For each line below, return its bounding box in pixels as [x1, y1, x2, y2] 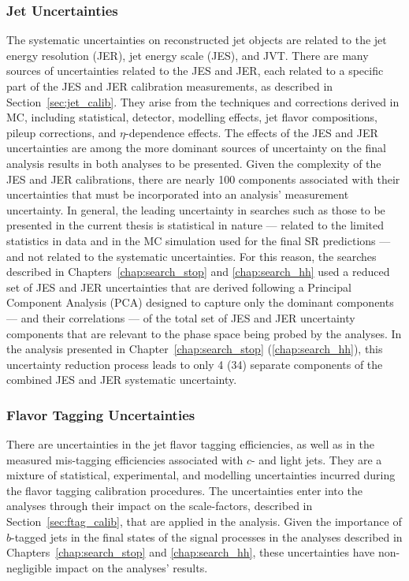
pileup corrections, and [6, 124, 117, 140]
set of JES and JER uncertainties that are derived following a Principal [6, 278, 351, 295]
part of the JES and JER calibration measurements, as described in [6, 78, 333, 94]
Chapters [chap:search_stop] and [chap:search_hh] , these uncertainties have [6, 544, 375, 561]
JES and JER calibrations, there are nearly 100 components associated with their [6, 170, 400, 187]
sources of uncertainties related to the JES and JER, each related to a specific [6, 62, 384, 79]
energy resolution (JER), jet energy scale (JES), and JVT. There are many [6, 47, 369, 63]
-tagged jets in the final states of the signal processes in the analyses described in [11, 528, 403, 545]
